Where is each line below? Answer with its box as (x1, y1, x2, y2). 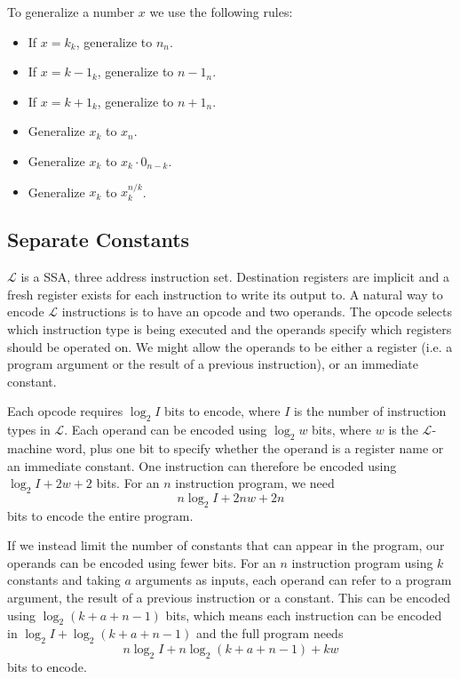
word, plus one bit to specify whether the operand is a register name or (55, 438, 444, 457)
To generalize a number (7, 3, 135, 20)
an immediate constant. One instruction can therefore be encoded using (7, 456, 397, 475)
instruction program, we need (175, 474, 335, 492)
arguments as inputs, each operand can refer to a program (135, 571, 452, 589)
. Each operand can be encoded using (64, 420, 267, 439)
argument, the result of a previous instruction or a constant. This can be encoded (7, 588, 451, 607)
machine (7, 438, 52, 457)
